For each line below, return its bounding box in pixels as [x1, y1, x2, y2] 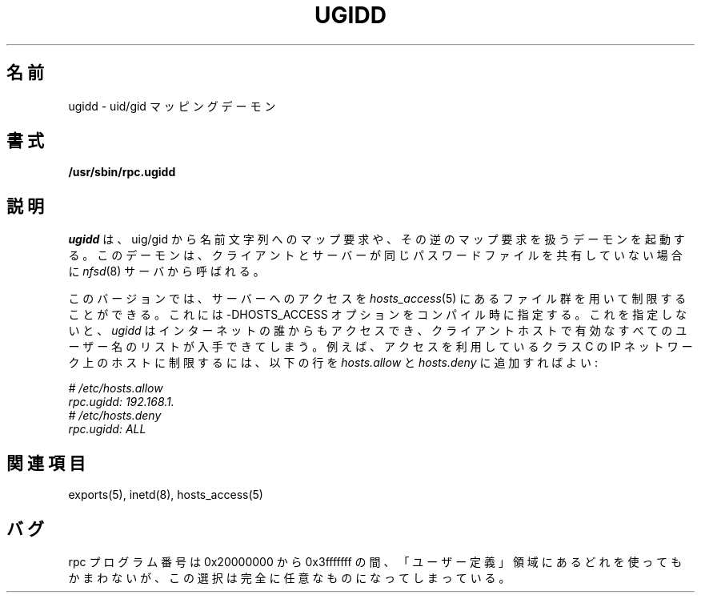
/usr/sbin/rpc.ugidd [68, 165, 176, 179]
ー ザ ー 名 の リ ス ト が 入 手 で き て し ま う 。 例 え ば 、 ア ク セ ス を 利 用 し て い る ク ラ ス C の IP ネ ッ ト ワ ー [68, 340, 693, 354]
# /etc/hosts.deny [68, 408, 162, 423]
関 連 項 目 [6, 452, 86, 473]
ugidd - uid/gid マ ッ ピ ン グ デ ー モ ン [68, 98, 276, 113]
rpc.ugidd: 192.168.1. [68, 395, 174, 409]
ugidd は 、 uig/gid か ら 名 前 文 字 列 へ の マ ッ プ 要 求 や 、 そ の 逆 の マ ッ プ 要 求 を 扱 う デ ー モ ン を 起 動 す [68, 232, 685, 247]
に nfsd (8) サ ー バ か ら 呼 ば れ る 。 [68, 264, 265, 279]
